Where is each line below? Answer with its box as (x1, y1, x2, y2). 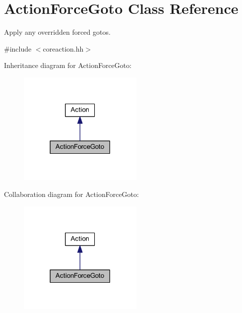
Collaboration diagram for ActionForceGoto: (4, 189, 139, 199)
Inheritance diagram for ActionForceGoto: (4, 60, 132, 70)
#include (4, 43, 32, 54)
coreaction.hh (43, 43, 84, 54)
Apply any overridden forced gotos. (4, 27, 111, 37)
